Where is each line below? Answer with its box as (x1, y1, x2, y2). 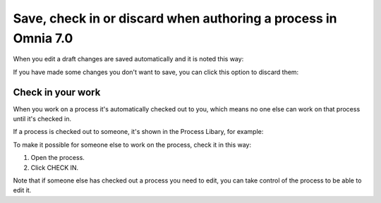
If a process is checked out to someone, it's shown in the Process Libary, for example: (13, 128, 264, 136)
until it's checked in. (13, 115, 72, 123)
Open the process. (30, 154, 85, 162)
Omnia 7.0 (13, 30, 73, 46)
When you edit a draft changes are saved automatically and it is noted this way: (13, 55, 244, 63)
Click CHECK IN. (30, 163, 79, 172)
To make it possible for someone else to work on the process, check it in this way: (13, 140, 252, 149)
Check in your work (13, 86, 101, 98)
